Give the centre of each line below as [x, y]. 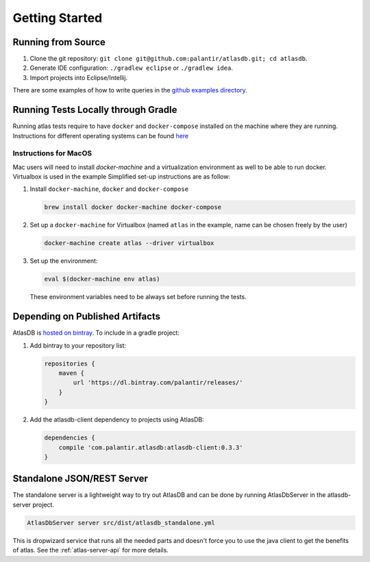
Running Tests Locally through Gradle [95, 110]
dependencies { [70, 438]
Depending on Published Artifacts [87, 317]
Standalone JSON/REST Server [81, 479]
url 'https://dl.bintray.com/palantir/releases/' [158, 383]
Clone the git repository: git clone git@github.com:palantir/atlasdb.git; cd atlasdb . [169, 59]
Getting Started [58, 18]
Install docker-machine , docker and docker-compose [109, 189]
